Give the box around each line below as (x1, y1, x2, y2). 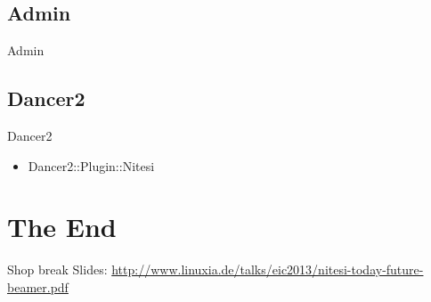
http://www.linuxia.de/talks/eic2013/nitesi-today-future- (111, 260, 424, 279)
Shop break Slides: (7, 260, 108, 279)
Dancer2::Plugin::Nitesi (28, 156, 155, 175)
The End (7, 208, 117, 245)
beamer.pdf (7, 277, 69, 296)
